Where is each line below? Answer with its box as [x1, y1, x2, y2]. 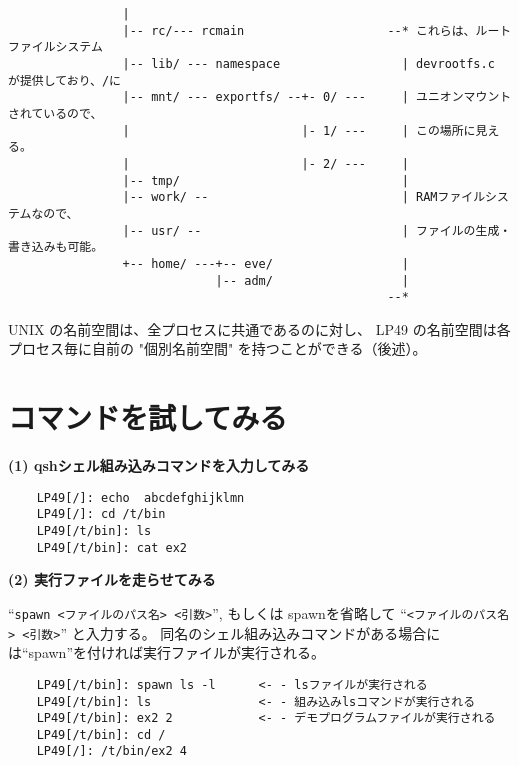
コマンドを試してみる [8, 397, 288, 438]
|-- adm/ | [215, 273, 409, 288]
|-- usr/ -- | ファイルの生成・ [122, 223, 512, 238]
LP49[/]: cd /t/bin [36, 507, 166, 522]
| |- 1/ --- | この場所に [122, 123, 476, 138]
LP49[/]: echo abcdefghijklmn [36, 490, 245, 505]
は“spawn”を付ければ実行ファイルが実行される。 [8, 642, 326, 663]
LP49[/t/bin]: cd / [36, 727, 166, 742]
